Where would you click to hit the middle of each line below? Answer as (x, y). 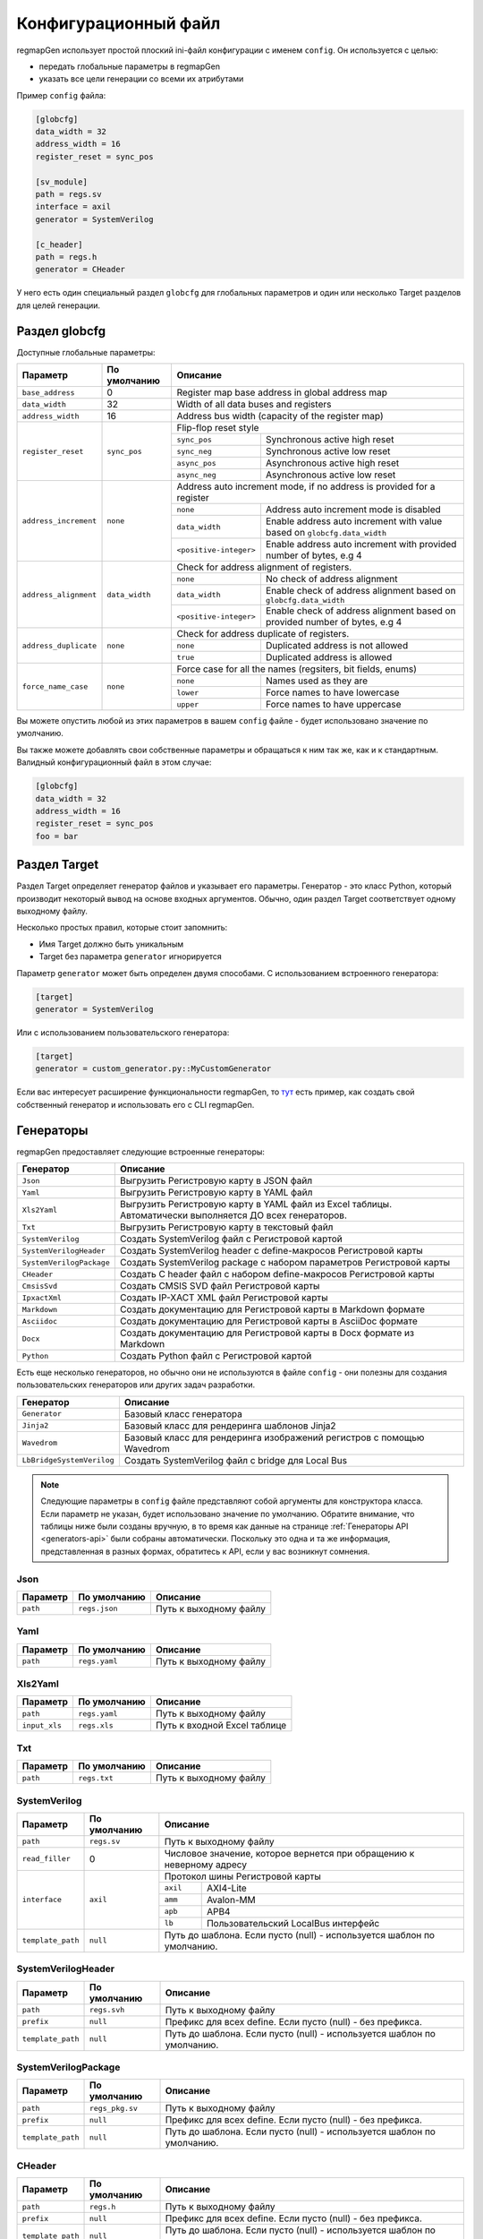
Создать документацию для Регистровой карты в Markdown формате (272, 1309)
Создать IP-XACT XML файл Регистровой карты (224, 1298)
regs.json (97, 1609)
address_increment (59, 521)
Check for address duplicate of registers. (263, 634)
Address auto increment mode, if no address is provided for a (306, 486)
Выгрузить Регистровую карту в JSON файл (216, 1180)
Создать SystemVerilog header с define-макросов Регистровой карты (271, 1251)
